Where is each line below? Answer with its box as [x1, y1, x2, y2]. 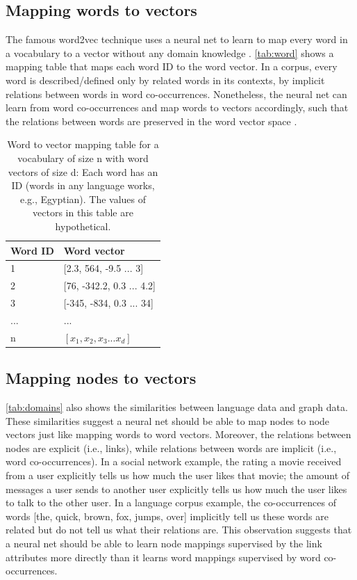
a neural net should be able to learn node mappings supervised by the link [6, 535, 322, 550]
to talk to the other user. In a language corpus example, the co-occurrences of [6, 495, 336, 510]
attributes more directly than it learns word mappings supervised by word [6, 549, 321, 564]
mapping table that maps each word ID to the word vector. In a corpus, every [6, 59, 338, 74]
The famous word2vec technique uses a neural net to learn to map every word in [6, 32, 348, 47]
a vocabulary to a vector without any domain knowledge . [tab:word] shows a [6, 45, 334, 60]
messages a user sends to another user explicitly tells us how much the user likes [6, 481, 347, 496]
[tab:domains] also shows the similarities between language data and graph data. [6, 400, 348, 414]
